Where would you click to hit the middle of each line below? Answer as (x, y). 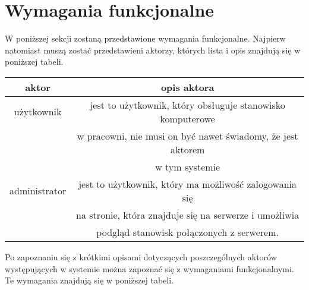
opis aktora (187, 87)
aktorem (187, 149)
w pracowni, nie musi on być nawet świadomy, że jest (187, 135)
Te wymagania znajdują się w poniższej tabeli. (89, 280)
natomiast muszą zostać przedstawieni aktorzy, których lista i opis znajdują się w (153, 50)
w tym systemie (188, 166)
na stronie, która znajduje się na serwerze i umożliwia (188, 215)
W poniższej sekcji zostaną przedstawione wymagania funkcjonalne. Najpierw (145, 38)
